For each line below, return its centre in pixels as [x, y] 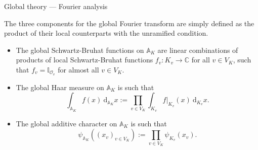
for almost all [78, 69]
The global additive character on [67, 123]
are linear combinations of [198, 50]
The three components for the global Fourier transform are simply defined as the [129, 23]
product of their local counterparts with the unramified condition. [106, 33]
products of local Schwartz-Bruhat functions [84, 60]
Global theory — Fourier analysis [56, 6]
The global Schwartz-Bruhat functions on [80, 50]
